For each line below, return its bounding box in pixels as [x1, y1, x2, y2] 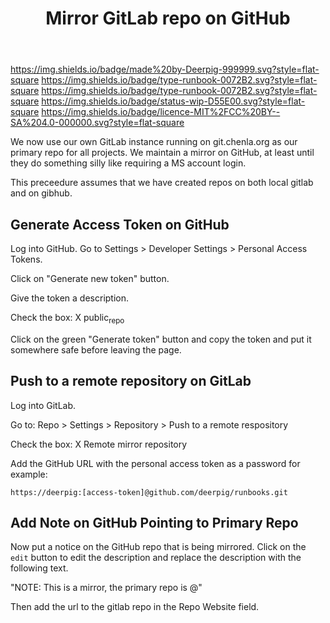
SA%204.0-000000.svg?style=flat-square [10, 117, 185, 129]
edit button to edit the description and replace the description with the [10, 552, 302, 564]
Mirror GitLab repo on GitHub [45, 7, 291, 30]
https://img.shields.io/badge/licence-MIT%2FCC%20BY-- [41, 106, 281, 118]
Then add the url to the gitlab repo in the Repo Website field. [10, 601, 260, 613]
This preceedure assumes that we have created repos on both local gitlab [10, 177, 314, 189]
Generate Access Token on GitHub [10, 216, 230, 233]
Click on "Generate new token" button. [10, 273, 170, 284]
